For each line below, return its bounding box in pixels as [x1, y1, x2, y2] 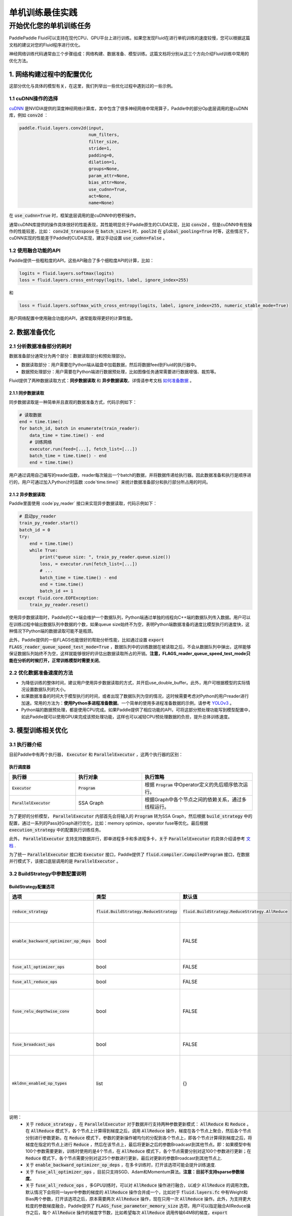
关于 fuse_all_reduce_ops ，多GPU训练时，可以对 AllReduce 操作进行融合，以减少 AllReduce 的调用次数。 [25, 1182, 252, 1188]
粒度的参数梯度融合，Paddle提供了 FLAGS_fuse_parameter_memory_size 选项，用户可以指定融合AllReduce [25, 1203, 247, 1209]
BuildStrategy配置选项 [9, 884, 55, 890]
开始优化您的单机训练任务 [9, 21, 91, 30]
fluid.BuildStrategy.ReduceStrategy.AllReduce [182, 909, 288, 914]
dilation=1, [88, 159, 117, 165]
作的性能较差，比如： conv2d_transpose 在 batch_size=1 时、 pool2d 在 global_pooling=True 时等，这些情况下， [9, 229, 252, 234]
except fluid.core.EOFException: [19, 595, 99, 601]
